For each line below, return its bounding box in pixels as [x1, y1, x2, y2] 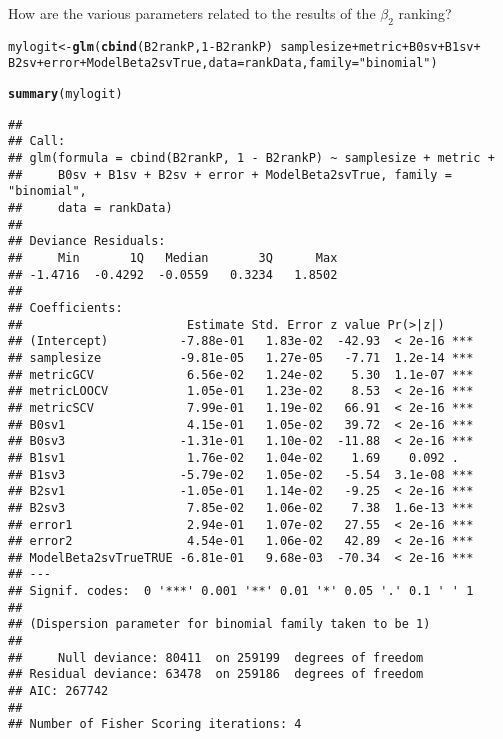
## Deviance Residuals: [8, 234, 166, 249]
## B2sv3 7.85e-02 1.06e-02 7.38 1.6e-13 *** [8, 500, 474, 515]
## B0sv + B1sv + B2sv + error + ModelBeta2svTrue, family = [8, 167, 452, 182]
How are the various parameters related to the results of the [8, 3, 376, 23]
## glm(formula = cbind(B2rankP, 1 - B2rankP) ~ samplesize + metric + [8, 151, 495, 166]
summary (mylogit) [8, 87, 123, 102]
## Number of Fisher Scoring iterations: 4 [8, 717, 302, 732]
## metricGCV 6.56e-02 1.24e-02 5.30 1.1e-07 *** [8, 367, 474, 382]
